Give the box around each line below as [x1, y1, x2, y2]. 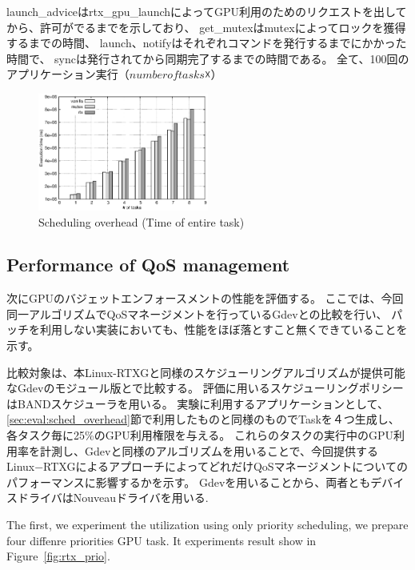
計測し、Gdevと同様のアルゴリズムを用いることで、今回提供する [39, 442, 378, 459]
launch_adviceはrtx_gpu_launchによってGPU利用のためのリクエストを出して [6, 3, 407, 19]
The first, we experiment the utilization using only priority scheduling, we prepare [6, 516, 409, 533]
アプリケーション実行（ [6, 66, 130, 82]
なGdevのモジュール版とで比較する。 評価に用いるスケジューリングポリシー [6, 379, 404, 396]
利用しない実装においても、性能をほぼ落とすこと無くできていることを [39, 321, 408, 338]
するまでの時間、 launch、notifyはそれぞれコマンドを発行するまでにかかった [6, 34, 407, 51]
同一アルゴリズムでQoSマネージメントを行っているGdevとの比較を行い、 [6, 305, 388, 322]
